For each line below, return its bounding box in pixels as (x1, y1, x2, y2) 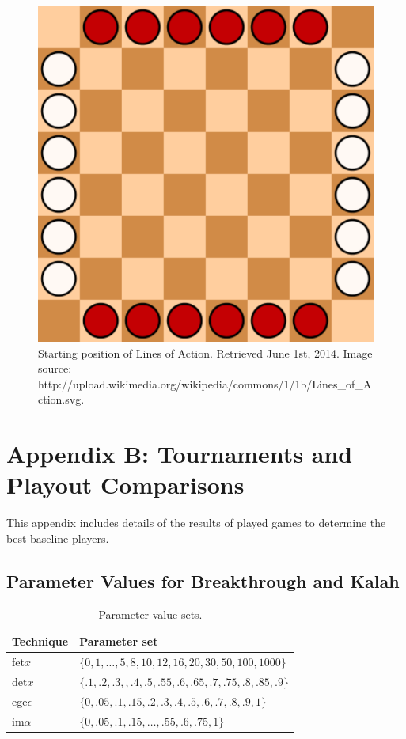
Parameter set (79, 633, 158, 650)
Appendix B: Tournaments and (6, 438, 353, 470)
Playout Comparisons (6, 468, 245, 501)
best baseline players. (6, 529, 109, 546)
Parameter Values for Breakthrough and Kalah (6, 568, 400, 593)
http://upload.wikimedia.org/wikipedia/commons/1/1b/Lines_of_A (38, 375, 372, 392)
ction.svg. (38, 391, 85, 407)
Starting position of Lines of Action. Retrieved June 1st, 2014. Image (38, 344, 373, 361)
